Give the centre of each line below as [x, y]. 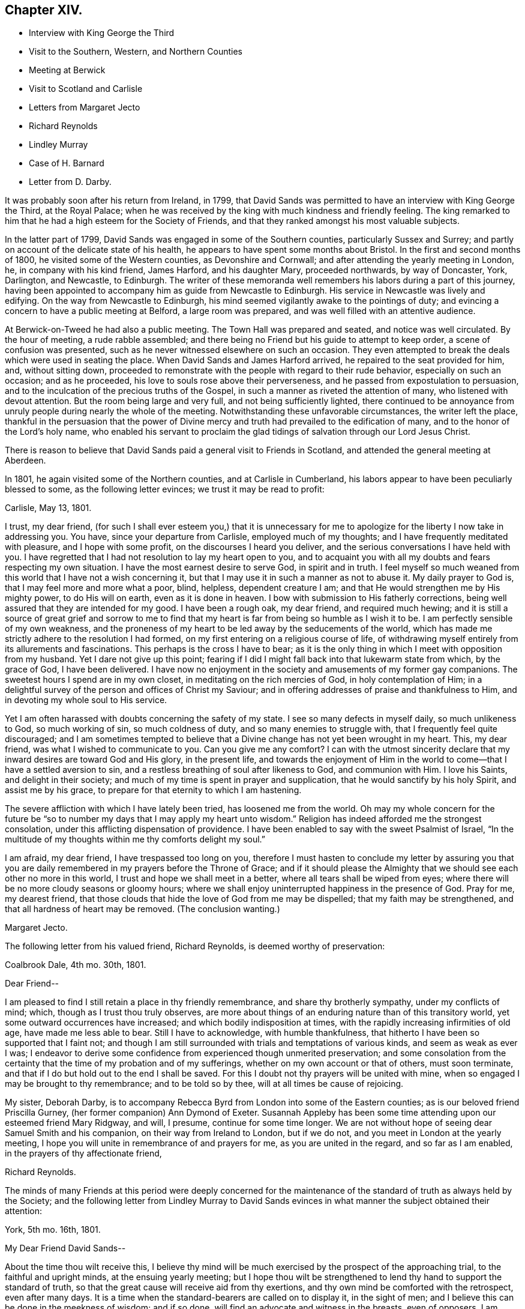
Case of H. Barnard [67, 163]
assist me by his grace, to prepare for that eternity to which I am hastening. [153, 790]
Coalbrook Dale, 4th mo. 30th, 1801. [76, 965]
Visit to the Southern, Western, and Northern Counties [136, 52]
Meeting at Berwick [67, 70]
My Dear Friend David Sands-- [65, 1248]
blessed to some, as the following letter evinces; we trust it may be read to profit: [165, 489]
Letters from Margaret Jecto [85, 107]
